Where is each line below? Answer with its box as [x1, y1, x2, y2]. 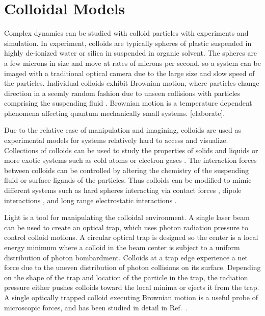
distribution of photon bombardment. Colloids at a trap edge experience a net [4, 252, 248, 262]
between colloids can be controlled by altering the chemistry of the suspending [4, 164, 249, 175]
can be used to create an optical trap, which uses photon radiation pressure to [4, 222, 248, 232]
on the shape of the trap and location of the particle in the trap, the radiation [4, 272, 248, 282]
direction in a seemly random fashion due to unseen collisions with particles [4, 87, 241, 98]
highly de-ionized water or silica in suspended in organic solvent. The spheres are [4, 47, 257, 58]
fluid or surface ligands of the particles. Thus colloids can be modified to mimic [4, 175, 252, 185]
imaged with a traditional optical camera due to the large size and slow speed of [4, 67, 255, 78]
